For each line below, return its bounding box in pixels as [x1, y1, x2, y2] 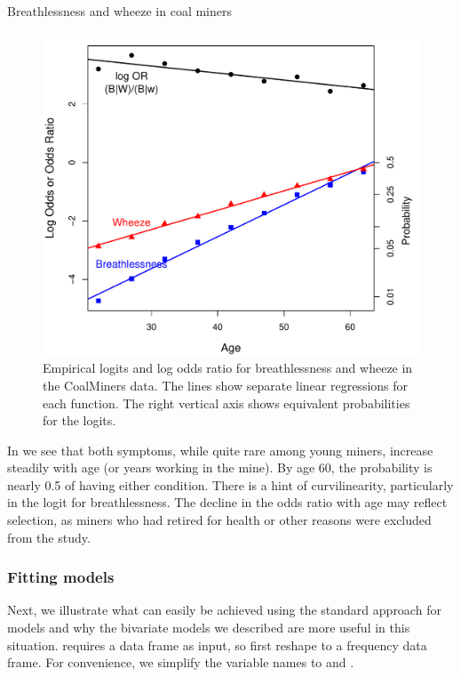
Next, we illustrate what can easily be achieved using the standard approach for [7, 600, 441, 619]
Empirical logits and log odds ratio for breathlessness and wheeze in [43, 359, 413, 377]
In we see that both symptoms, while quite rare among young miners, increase [7, 440, 433, 459]
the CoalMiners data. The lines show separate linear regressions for [43, 375, 409, 394]
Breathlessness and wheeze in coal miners [7, 2, 232, 20]
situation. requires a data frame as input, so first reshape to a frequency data [7, 635, 427, 654]
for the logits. [43, 411, 116, 430]
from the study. [7, 528, 91, 546]
